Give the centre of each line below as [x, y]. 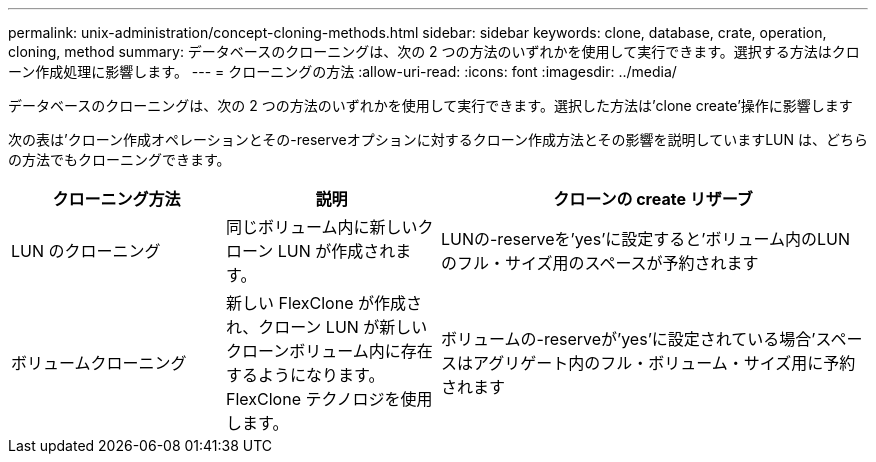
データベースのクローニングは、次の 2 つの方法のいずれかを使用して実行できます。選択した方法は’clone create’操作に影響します [430, 105]
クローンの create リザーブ [653, 199]
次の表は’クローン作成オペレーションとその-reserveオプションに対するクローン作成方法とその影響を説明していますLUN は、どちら [438, 139]
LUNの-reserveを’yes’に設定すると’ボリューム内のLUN [646, 239]
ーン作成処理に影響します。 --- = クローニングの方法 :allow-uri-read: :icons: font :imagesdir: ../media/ [342, 71]
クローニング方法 [116, 199]
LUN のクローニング [86, 251]
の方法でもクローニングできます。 [119, 159]
